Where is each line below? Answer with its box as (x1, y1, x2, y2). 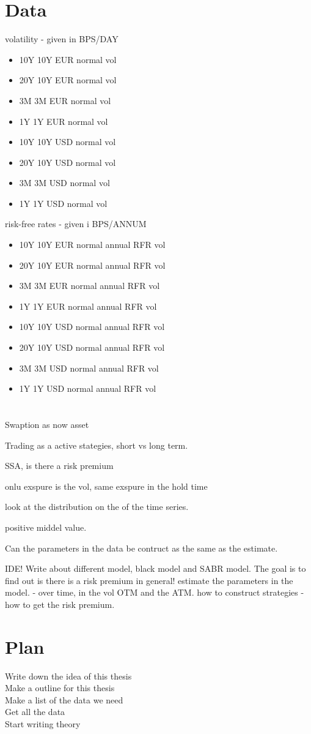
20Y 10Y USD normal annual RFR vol (19, 341, 165, 354)
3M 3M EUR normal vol (19, 94, 111, 107)
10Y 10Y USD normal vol (19, 135, 116, 148)
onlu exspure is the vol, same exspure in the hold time (5, 479, 208, 492)
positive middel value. (5, 520, 87, 533)
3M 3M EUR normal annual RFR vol (19, 279, 160, 292)
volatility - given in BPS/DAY (5, 32, 119, 45)
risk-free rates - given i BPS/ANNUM (5, 217, 147, 230)
